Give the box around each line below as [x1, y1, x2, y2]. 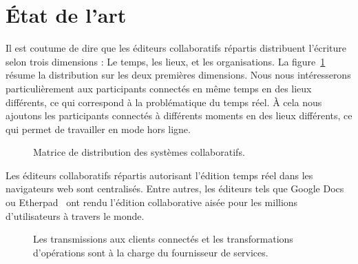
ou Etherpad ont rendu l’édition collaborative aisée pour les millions [6, 195, 298, 210]
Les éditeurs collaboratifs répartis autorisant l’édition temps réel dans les [6, 167, 313, 182]
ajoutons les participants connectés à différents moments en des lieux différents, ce [6, 108, 352, 123]
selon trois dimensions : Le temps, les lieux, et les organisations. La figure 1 [6, 54, 326, 68]
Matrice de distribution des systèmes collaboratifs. [33, 145, 245, 159]
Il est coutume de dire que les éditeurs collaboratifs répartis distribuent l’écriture [6, 41, 347, 55]
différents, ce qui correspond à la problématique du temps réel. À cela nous [6, 94, 322, 109]
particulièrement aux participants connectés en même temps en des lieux [6, 81, 312, 95]
